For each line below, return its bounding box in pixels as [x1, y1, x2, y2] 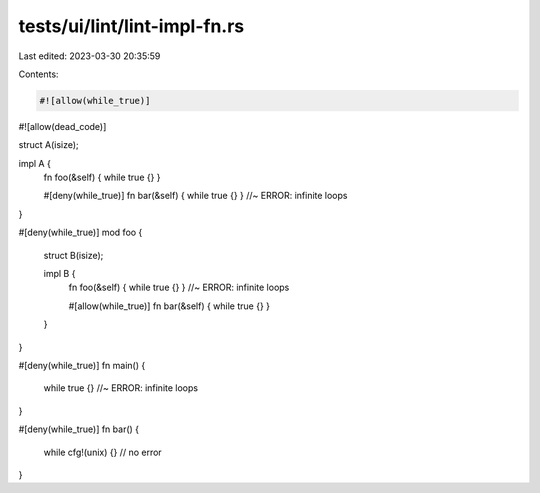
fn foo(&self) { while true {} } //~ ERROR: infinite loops [68, 281, 290, 294]
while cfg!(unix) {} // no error [43, 446, 162, 458]
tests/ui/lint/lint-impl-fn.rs [18, 15, 245, 37]
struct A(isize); [18, 139, 79, 151]
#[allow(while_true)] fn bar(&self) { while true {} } [68, 300, 270, 312]
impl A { [18, 157, 52, 169]
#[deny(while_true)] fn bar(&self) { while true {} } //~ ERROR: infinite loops [43, 190, 348, 202]
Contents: [18, 68, 59, 80]
